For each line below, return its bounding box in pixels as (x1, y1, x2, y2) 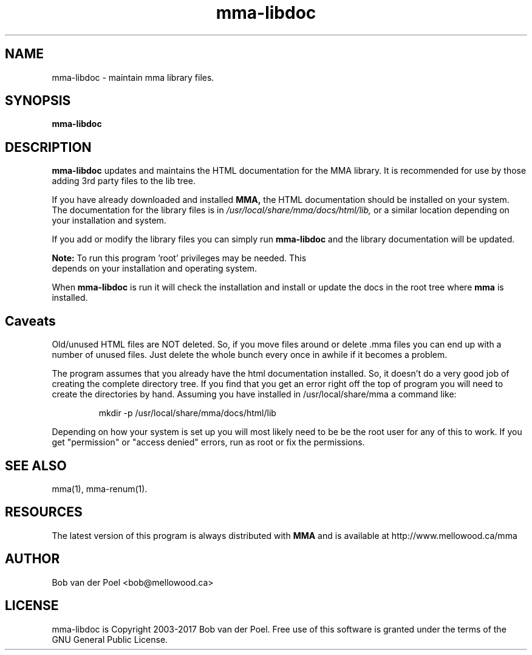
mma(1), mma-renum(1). (52, 483, 148, 494)
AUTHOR (5, 551, 60, 567)
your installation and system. (52, 215, 166, 226)
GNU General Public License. (52, 634, 168, 645)
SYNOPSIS (5, 93, 71, 109)
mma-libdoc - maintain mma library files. (52, 72, 214, 83)
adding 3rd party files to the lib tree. (52, 176, 196, 187)
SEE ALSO (5, 458, 67, 473)
